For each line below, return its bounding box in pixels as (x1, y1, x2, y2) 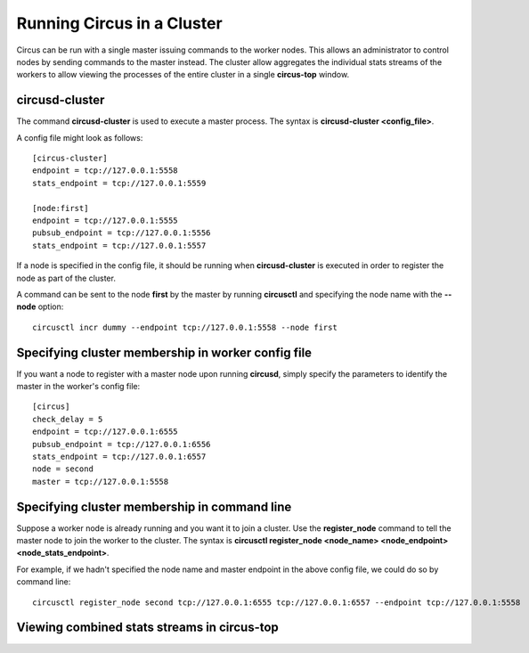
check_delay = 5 (32, 414, 103, 424)
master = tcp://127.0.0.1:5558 (32, 477, 169, 486)
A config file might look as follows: (16, 132, 143, 143)
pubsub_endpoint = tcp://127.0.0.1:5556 (32, 228, 211, 238)
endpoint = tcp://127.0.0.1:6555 (32, 427, 178, 437)
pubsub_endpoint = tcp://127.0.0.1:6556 (32, 439, 211, 449)
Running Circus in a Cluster (16, 13, 223, 33)
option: (37, 301, 64, 312)
